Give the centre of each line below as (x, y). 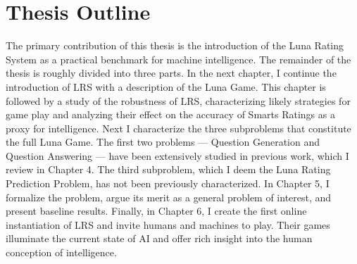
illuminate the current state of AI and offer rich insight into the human (159, 238)
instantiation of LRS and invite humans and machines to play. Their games (168, 224)
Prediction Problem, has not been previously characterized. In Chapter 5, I (168, 183)
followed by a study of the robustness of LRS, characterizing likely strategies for (178, 100)
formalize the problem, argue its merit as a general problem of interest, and (169, 197)
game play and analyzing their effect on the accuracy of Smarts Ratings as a (170, 114)
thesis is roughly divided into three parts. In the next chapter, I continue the (171, 73)
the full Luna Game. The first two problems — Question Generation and (163, 142)
